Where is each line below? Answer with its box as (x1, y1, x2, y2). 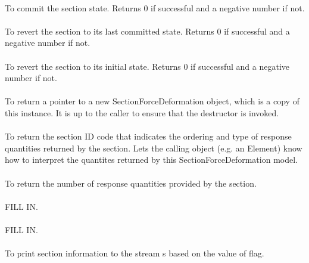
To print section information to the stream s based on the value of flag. (5, 247, 264, 259)
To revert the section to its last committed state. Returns (5, 24, 214, 37)
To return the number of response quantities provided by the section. (5, 177, 257, 189)
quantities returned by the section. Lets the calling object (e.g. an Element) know (5, 141, 302, 154)
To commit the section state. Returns (5, 1, 141, 14)
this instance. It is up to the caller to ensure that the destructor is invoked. (5, 106, 279, 119)
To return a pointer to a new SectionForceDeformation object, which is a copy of (5, 95, 299, 107)
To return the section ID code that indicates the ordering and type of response (5, 130, 292, 143)
